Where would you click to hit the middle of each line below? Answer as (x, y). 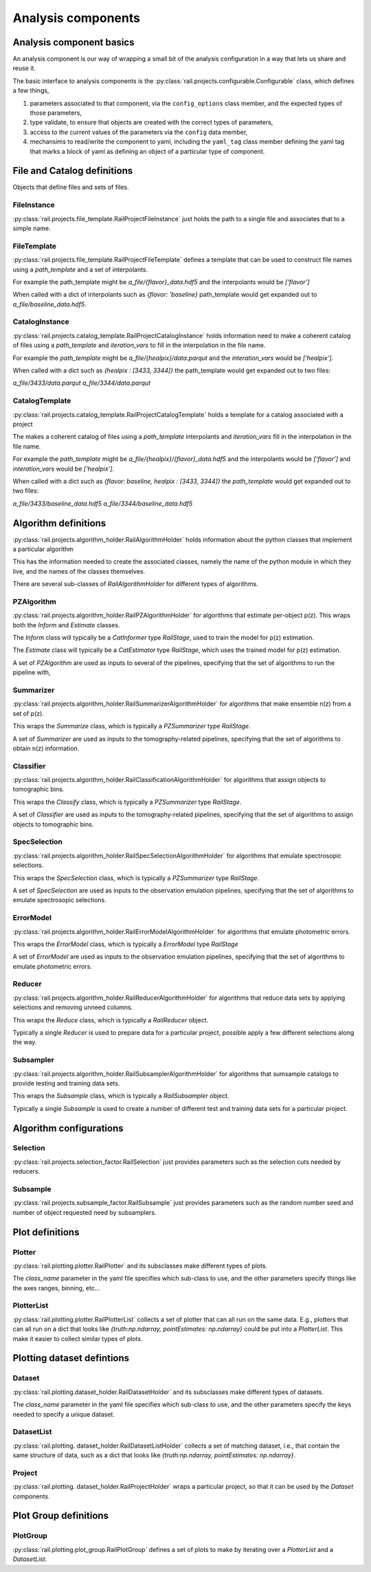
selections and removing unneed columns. (73, 1007)
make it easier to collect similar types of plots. (78, 1338)
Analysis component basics (74, 42)
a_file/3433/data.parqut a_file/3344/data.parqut (82, 383)
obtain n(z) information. (46, 748)
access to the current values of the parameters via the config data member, (139, 132)
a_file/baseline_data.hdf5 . (49, 304)
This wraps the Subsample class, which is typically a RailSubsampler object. (121, 1096)
